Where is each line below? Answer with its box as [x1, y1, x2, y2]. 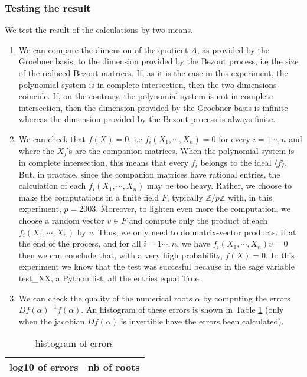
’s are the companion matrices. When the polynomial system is [66, 144, 295, 156]
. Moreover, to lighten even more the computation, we [96, 202, 291, 215]
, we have [177, 237, 210, 250]
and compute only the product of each [129, 214, 267, 226]
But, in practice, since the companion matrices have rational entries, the [18, 168, 280, 180]
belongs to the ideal [200, 156, 272, 169]
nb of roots [87, 360, 140, 374]
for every [218, 132, 250, 145]
